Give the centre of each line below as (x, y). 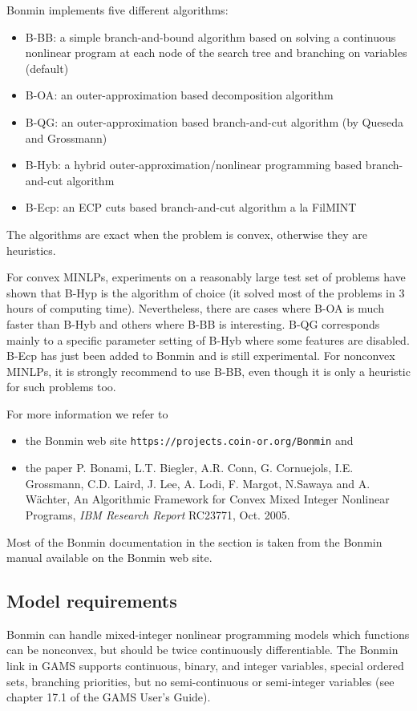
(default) (47, 68)
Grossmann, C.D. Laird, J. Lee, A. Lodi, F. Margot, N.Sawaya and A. (198, 483)
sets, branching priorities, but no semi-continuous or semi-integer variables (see (200, 681)
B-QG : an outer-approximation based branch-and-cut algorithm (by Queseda (215, 121)
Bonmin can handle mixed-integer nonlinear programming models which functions (208, 634)
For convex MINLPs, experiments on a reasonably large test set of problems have (206, 277)
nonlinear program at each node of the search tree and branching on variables (216, 53)
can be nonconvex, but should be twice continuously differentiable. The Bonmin (202, 650)
